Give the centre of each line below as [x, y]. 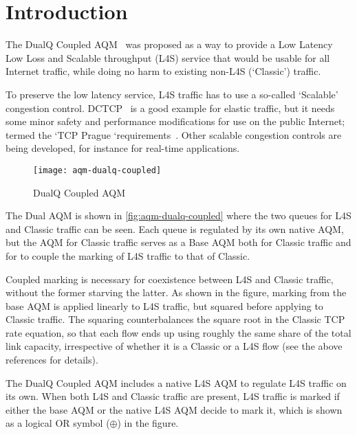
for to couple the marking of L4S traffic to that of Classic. [128, 255]
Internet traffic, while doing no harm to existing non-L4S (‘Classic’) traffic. [163, 71]
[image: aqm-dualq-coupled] [97, 170]
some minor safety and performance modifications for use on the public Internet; [175, 121]
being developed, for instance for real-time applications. [123, 148]
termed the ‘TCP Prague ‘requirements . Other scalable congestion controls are [174, 134]
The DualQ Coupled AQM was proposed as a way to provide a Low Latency [169, 44]
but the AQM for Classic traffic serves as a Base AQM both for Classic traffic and [178, 242]
